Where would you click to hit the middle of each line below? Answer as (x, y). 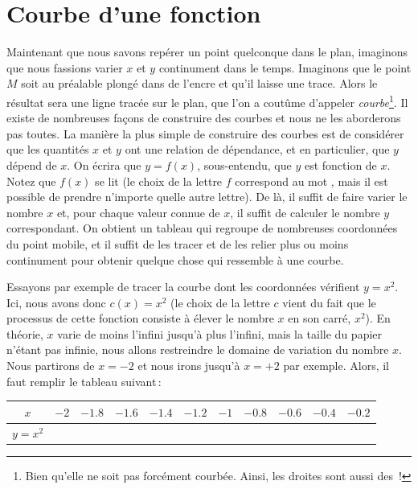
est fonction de (340, 164)
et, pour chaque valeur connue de (138, 212)
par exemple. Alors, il (336, 366)
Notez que (31, 181)
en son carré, (320, 318)
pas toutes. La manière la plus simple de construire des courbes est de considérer (205, 133)
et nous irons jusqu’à (189, 366)
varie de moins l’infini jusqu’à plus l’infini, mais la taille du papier (220, 333)
